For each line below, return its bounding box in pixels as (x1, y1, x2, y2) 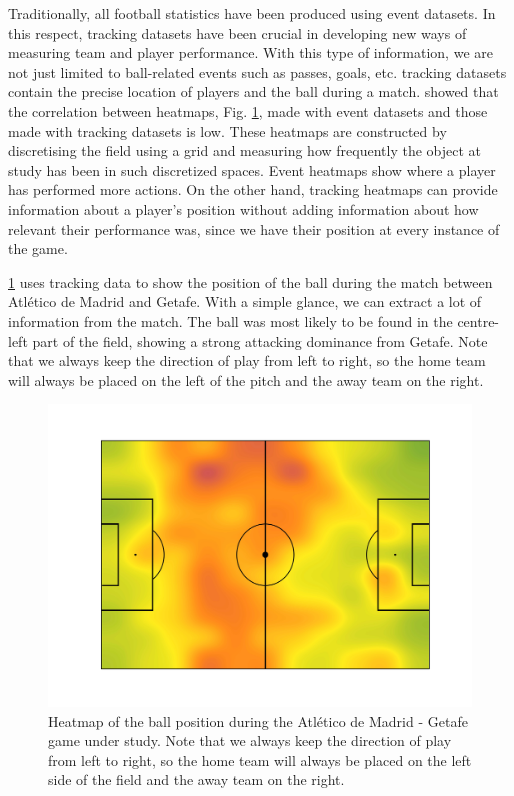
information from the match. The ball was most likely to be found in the (8, 310, 453, 331)
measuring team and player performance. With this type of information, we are (8, 42, 493, 63)
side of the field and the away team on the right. (48, 769, 345, 790)
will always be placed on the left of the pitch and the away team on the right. (8, 369, 484, 390)
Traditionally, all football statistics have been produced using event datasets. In (8, 3, 496, 23)
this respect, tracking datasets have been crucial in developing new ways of (8, 22, 467, 43)
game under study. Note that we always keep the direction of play (48, 730, 452, 751)
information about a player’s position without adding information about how (8, 198, 479, 219)
